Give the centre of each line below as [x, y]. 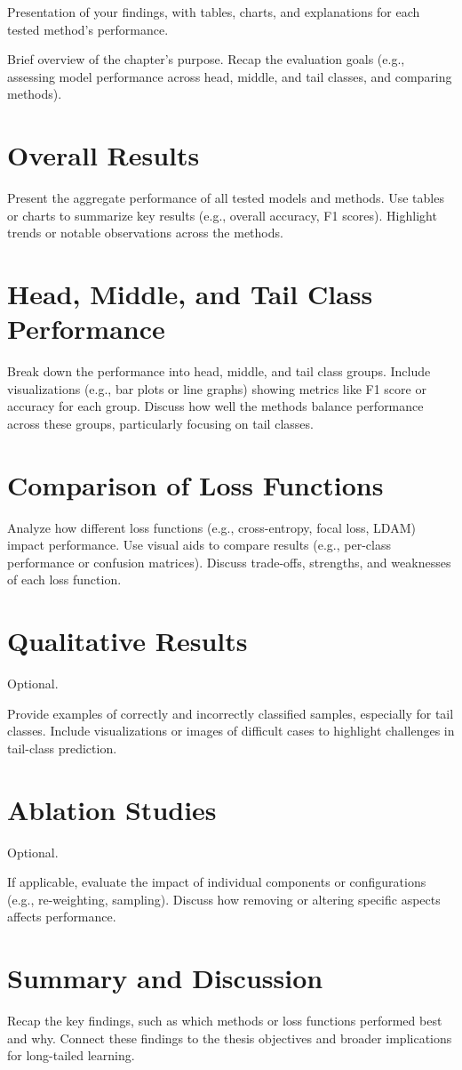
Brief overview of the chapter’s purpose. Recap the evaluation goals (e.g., [206, 59]
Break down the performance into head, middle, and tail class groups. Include [219, 371]
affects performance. [62, 917]
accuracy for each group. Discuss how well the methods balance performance [215, 406]
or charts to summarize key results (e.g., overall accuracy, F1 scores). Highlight [222, 215]
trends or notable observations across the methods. [145, 233]
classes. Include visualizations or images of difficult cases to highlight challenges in [231, 731]
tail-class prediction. [62, 748]
